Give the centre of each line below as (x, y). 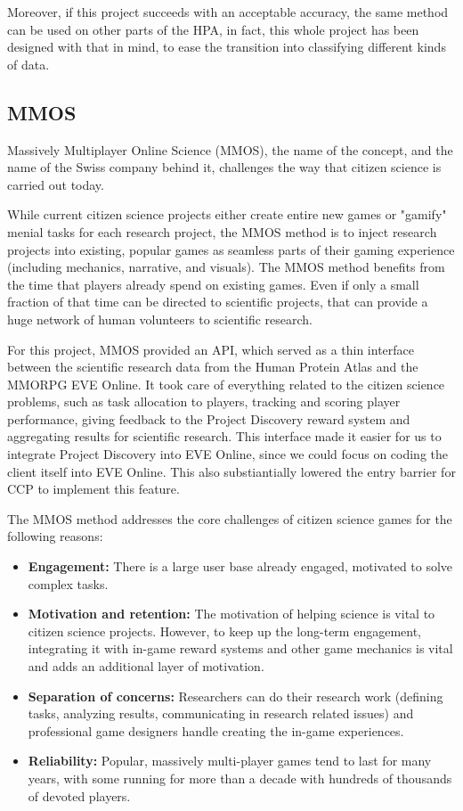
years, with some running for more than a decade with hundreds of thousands (240, 778)
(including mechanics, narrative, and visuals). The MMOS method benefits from (226, 267)
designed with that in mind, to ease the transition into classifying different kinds (227, 47)
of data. (28, 64)
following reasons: (55, 536)
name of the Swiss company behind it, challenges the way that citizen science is (224, 167)
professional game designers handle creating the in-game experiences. (216, 730)
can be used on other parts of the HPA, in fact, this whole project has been (213, 29)
